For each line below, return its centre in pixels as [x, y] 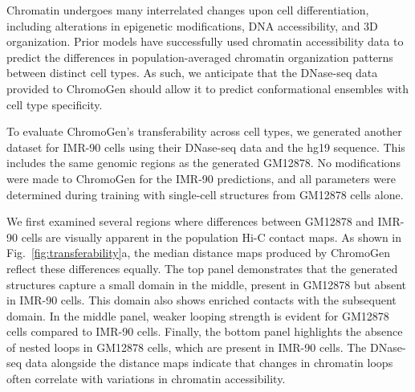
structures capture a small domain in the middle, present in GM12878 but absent [207, 284]
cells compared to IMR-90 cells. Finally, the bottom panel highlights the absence [205, 331]
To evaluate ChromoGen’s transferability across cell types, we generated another [204, 131]
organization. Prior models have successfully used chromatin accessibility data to [205, 41]
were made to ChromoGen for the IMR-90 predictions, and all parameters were [201, 178]
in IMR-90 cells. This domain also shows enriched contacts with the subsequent [201, 300]
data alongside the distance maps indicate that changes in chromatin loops [209, 363]
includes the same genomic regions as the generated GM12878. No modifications [203, 163]
